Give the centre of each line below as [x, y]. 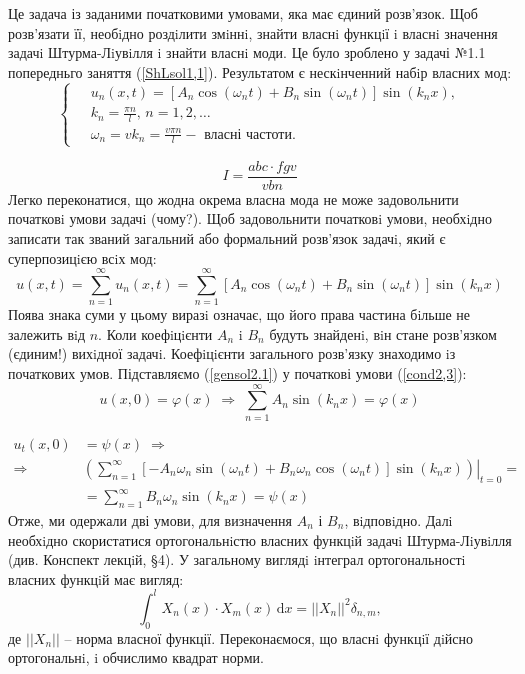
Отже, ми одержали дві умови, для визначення [150, 519]
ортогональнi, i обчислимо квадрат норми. [136, 657]
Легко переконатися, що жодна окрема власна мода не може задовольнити [233, 198]
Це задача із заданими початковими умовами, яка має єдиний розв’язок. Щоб [243, 13]
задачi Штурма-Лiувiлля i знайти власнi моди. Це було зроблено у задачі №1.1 [247, 52]
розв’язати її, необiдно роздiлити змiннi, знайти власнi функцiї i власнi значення [253, 32]
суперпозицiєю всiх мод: [82, 257]
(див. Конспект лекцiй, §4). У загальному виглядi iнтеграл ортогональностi [237, 559]
